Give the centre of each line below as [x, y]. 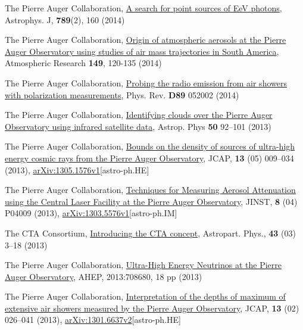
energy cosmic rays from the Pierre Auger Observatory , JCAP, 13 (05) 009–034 [149, 158]
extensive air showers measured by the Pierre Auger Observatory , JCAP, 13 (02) [152, 308]
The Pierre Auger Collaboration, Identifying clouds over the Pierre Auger [139, 115]
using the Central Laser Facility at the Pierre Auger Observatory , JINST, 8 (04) [151, 201]
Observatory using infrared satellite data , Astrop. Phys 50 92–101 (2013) [138, 126]
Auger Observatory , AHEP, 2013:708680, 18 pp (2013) [104, 276]
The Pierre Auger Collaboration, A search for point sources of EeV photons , [143, 8]
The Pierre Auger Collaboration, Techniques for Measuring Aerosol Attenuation [150, 190]
